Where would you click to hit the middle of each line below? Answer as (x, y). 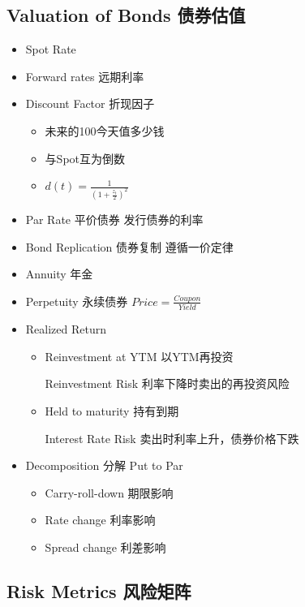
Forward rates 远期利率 (85, 76)
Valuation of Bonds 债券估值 (126, 15)
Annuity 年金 (59, 274)
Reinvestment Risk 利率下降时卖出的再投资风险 (167, 383)
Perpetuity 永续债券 (77, 301)
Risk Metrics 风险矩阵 (99, 590)
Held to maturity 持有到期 (112, 410)
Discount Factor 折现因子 (90, 103)
